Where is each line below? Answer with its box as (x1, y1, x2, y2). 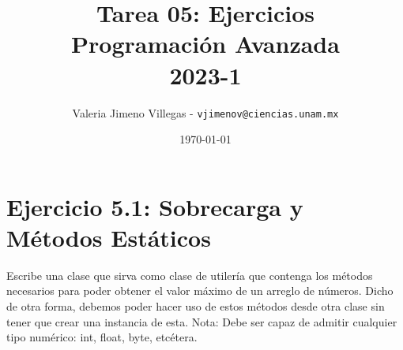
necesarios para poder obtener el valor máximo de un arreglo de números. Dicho (6, 282, 394, 299)
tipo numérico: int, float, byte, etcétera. (6, 329, 198, 345)
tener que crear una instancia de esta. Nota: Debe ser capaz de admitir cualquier (6, 313, 397, 330)
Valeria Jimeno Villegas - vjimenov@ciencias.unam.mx (72, 104, 339, 121)
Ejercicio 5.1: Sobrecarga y (6, 190, 303, 222)
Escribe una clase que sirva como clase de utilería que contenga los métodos (6, 266, 373, 283)
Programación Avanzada (71, 28, 340, 60)
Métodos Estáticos (6, 221, 211, 253)
